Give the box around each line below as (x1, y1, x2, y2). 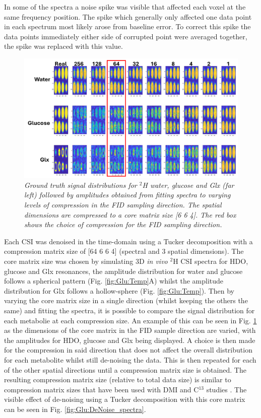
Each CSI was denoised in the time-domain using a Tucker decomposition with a (4, 236, 253, 246)
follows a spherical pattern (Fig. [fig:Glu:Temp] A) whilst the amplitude (4, 275, 224, 286)
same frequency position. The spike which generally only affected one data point (4, 11, 252, 22)
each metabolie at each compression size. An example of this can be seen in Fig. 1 (4, 315, 257, 325)
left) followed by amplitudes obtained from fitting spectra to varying (24, 189, 231, 200)
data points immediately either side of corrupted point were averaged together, (4, 31, 247, 41)
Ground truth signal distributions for (24, 179, 137, 190)
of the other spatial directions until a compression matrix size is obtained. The (4, 364, 246, 375)
